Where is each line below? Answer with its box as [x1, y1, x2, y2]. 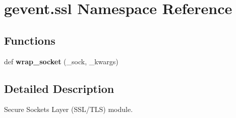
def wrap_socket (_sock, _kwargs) [4, 56, 119, 66]
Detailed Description [4, 80, 114, 96]
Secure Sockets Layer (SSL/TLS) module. [4, 104, 133, 114]
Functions [4, 32, 55, 48]
